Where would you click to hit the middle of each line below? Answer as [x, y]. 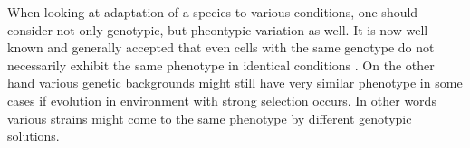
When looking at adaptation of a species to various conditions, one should [213, 12]
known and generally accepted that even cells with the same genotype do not [221, 47]
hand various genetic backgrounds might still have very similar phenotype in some [235, 83]
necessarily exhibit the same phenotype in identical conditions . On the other [221, 65]
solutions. [34, 136]
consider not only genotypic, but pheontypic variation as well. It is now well [218, 29]
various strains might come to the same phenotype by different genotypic [210, 118]
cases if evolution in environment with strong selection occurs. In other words [222, 100]
